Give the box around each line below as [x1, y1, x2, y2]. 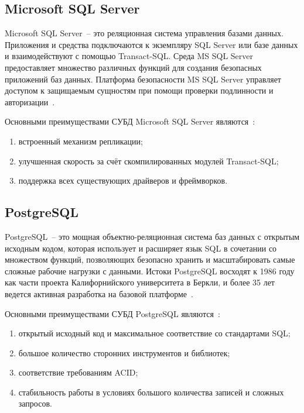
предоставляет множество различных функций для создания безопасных [5, 61, 262, 73]
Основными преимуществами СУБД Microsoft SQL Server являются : [5, 115, 255, 128]
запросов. [18, 397, 52, 409]
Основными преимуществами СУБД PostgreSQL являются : [5, 307, 220, 319]
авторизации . [5, 95, 55, 108]
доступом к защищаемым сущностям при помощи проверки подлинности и [5, 84, 274, 97]
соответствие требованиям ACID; [18, 366, 138, 378]
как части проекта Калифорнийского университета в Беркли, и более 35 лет [5, 276, 275, 288]
